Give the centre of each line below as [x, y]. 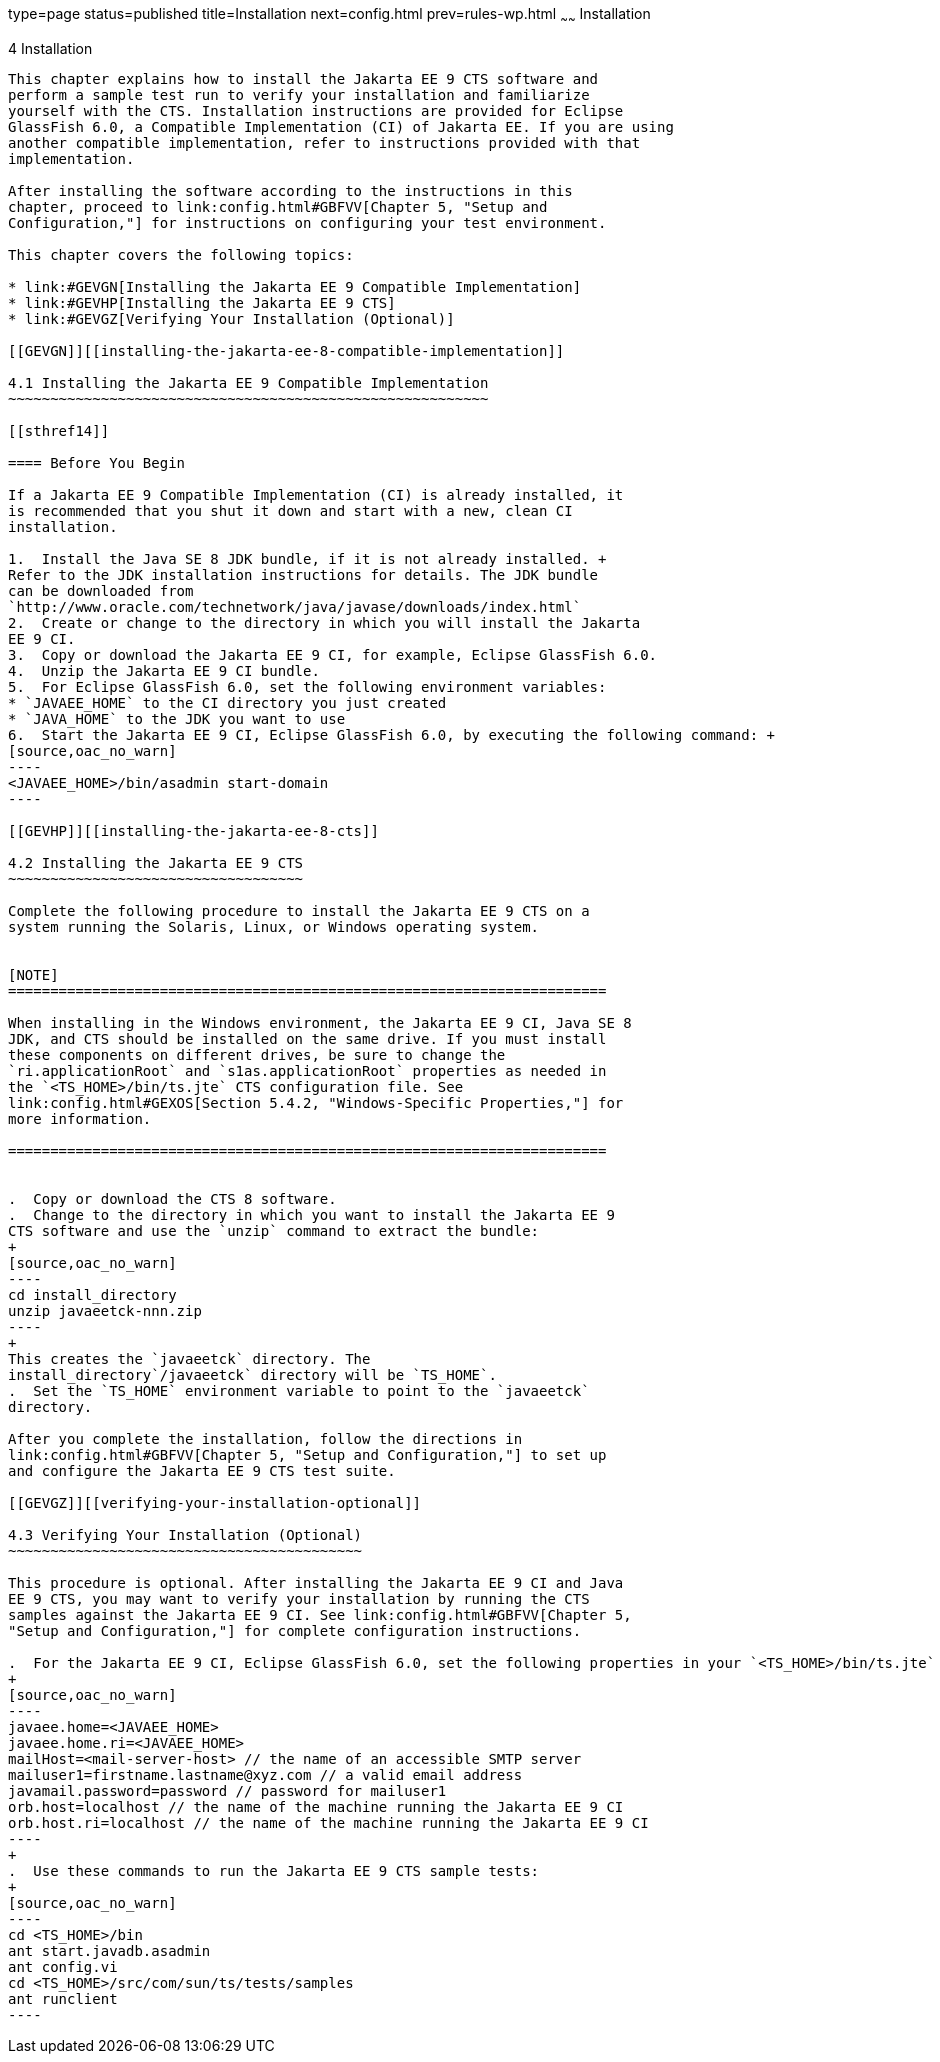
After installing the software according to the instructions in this [290, 190]
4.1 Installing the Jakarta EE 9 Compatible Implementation [248, 382]
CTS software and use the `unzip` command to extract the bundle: [274, 1230]
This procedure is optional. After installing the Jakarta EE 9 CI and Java [316, 1582]
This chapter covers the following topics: [181, 254]
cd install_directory [92, 1294]
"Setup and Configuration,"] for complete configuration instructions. [295, 1630]
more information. [80, 1118]
